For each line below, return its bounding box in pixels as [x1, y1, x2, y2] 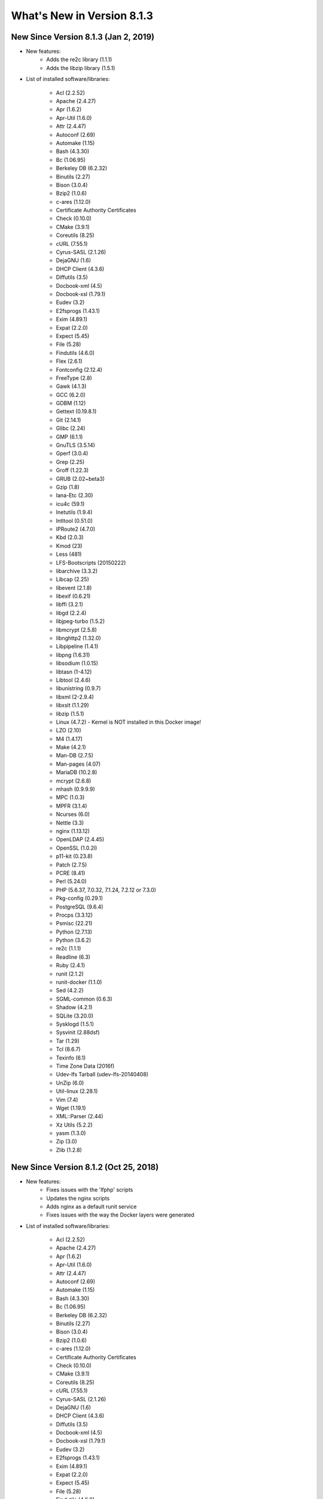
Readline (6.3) [56, 953, 91, 961]
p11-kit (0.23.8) [56, 853, 93, 860]
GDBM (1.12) [56, 399, 86, 407]
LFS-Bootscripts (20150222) [56, 559, 126, 566]
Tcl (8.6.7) [56, 1046, 81, 1053]
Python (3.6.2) [56, 937, 92, 944]
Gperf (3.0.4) [56, 450, 89, 457]
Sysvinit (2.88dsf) [56, 1029, 100, 1036]
